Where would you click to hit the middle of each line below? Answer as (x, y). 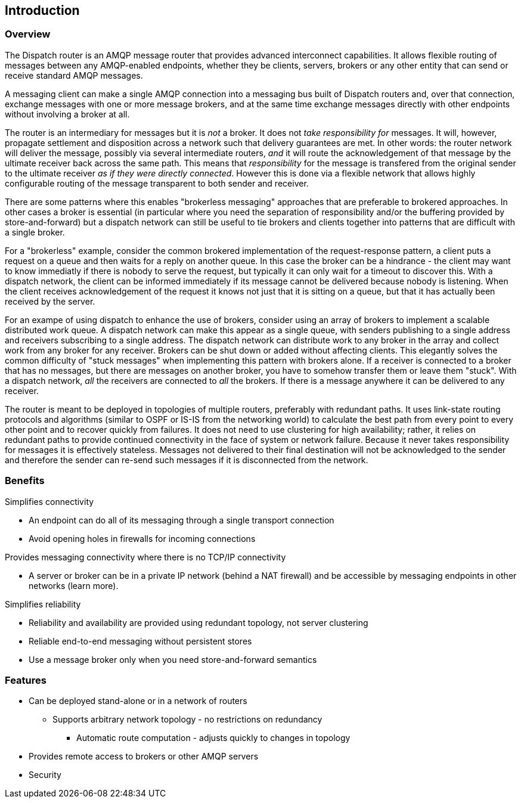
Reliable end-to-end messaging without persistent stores (140, 641)
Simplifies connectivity (49, 501)
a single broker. (35, 232)
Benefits (25, 481)
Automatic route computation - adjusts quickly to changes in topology (213, 738)
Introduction (42, 10)
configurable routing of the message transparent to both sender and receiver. (157, 183)
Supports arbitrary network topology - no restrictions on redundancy (187, 720)
